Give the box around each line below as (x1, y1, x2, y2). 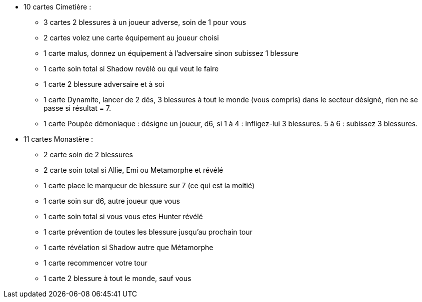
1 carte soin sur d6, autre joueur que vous (43, 197, 180, 205)
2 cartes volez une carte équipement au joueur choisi (43, 33, 219, 42)
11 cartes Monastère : (23, 135, 93, 143)
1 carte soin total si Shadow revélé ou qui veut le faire (43, 64, 219, 73)
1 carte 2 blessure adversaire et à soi (43, 80, 164, 88)
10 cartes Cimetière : (23, 2, 91, 11)
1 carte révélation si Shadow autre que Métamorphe (43, 243, 213, 252)
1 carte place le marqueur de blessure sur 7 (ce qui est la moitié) (43, 181, 255, 190)
